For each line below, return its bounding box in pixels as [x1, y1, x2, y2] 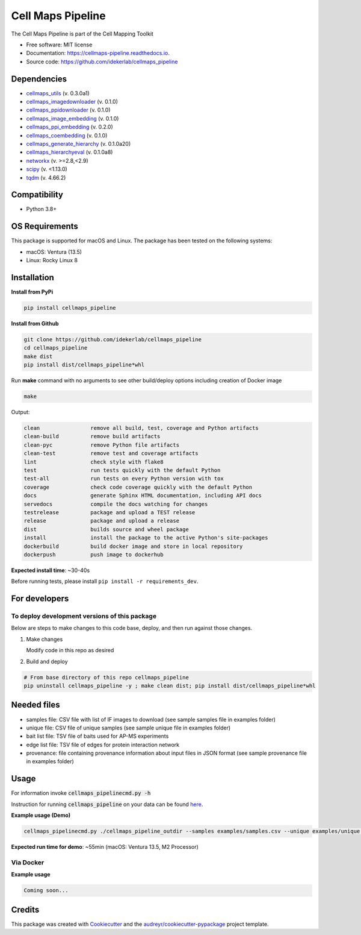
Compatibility [11, 190, 63, 200]
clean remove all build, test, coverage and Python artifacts [23, 425, 259, 432]
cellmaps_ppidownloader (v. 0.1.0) [26, 106, 111, 114]
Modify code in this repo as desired [26, 647, 114, 654]
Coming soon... [23, 887, 69, 894]
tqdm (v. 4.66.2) [26, 174, 66, 181]
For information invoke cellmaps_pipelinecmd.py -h [11, 790, 151, 797]
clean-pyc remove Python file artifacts [23, 441, 180, 449]
